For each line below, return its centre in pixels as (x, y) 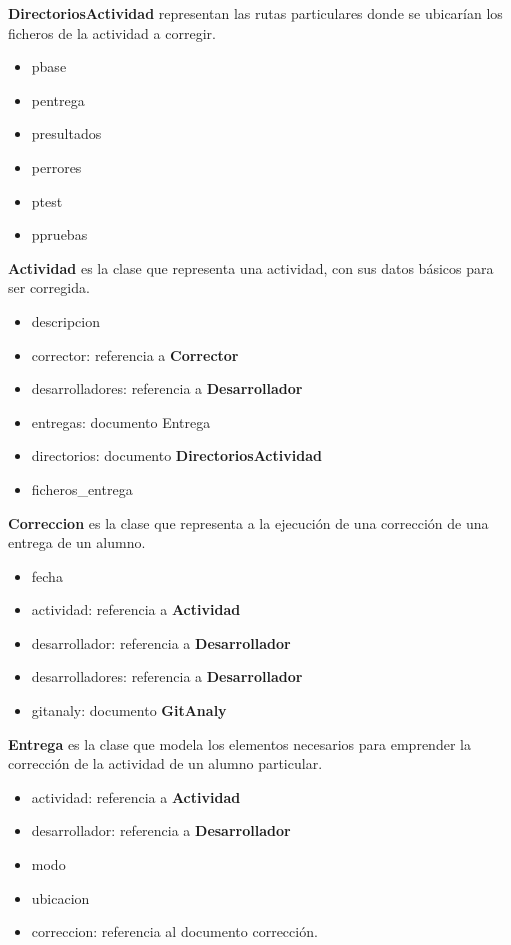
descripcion (65, 320)
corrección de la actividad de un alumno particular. (165, 763)
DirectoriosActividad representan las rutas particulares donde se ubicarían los (255, 13)
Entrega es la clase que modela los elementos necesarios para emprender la (239, 743)
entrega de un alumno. (77, 542)
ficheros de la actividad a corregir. (112, 32)
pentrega (58, 99)
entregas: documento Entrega (121, 421)
